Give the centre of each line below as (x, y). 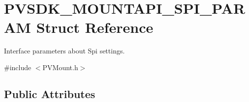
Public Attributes (50, 93)
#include (18, 67)
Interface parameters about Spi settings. (64, 51)
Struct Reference (95, 27)
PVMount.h (60, 67)
